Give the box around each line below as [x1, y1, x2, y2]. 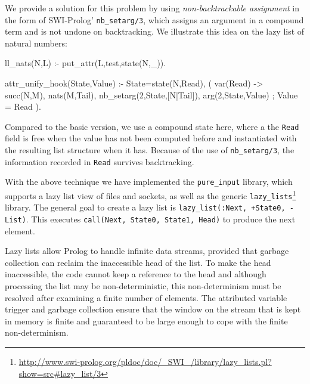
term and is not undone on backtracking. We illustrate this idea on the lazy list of [5, 25, 305, 38]
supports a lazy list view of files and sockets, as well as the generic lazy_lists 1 [5, 188, 296, 202]
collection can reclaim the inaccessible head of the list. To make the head [5, 256, 271, 268]
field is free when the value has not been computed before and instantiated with [5, 132, 297, 144]
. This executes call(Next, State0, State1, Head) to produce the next [26, 213, 296, 225]
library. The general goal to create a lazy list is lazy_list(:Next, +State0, [5, 201, 286, 213]
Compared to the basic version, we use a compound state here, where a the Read [5, 120, 299, 132]
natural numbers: [5, 36, 67, 49]
